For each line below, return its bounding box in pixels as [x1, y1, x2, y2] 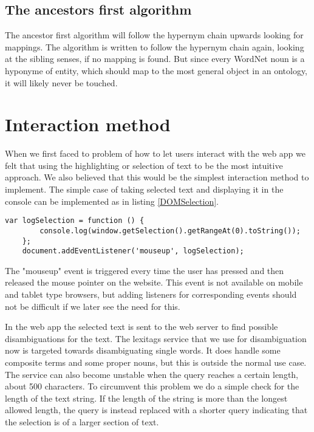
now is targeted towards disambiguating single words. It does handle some [5, 344, 281, 357]
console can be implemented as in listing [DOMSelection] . [5, 194, 219, 207]
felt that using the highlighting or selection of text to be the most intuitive [5, 159, 283, 171]
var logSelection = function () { [5, 216, 145, 225]
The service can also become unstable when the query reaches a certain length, [5, 368, 299, 380]
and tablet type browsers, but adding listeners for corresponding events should [5, 288, 297, 301]
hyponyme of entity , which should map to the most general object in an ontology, [5, 64, 308, 77]
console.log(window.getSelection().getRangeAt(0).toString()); [39, 226, 301, 235]
